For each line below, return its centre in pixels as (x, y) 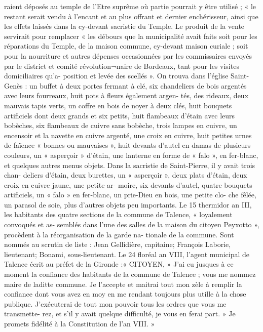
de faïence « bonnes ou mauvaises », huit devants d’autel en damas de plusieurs (127, 145)
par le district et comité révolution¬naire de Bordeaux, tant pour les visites (122, 66)
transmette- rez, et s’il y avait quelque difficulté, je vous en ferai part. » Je (120, 314)
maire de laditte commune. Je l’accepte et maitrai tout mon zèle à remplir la (123, 284)
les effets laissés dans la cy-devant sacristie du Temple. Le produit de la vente (124, 26)
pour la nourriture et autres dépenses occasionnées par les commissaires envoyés (128, 55)
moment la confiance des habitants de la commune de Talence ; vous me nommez (130, 274)
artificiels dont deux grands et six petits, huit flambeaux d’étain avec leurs (120, 115)
